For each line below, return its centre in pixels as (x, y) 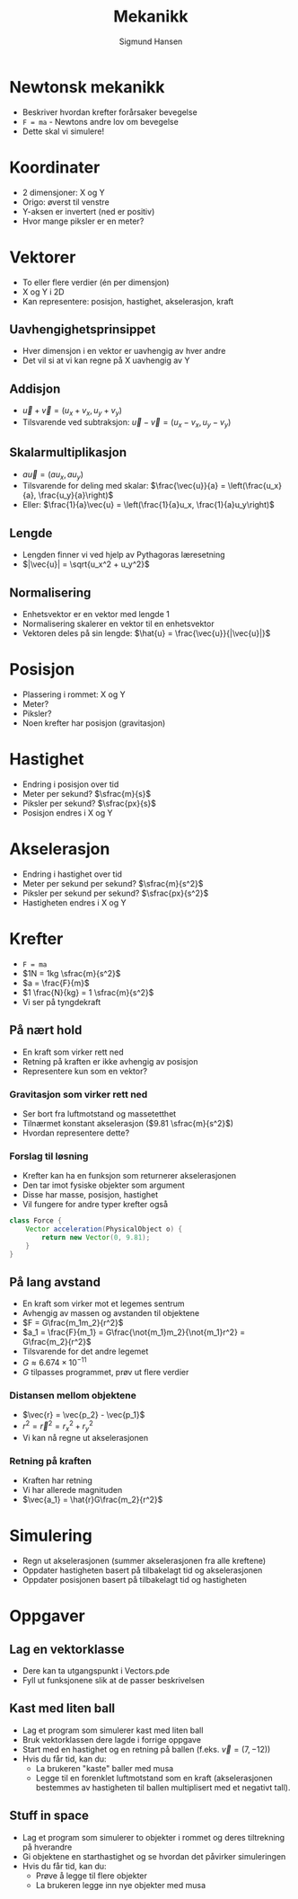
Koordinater (55, 167)
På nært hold (46, 1030)
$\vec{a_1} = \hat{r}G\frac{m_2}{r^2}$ (92, 1500)
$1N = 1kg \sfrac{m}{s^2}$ (71, 973)
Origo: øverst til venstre (66, 202)
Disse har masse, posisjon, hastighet (90, 1195)
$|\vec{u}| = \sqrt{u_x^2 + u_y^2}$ (86, 564)
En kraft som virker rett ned (73, 1052)
